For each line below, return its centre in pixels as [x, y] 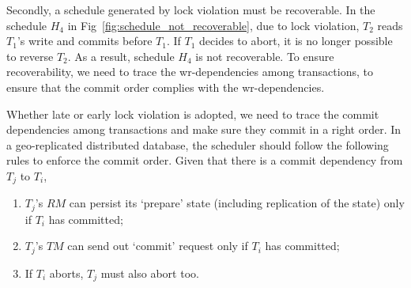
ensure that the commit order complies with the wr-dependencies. [166, 87]
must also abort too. [150, 273]
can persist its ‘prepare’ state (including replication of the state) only [237, 203]
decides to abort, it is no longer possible [296, 41]
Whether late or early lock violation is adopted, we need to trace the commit [193, 114]
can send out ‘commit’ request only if [158, 246]
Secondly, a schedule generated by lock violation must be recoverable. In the [191, 9]
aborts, [66, 273]
